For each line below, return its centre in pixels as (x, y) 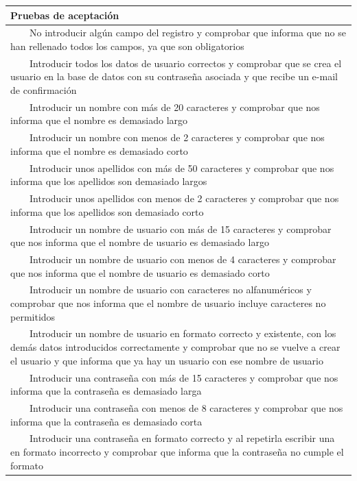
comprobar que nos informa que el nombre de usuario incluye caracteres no (168, 303)
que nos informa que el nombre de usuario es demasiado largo (140, 242)
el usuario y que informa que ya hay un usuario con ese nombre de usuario (167, 360)
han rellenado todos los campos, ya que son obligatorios (127, 46)
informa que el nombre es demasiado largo (99, 120)
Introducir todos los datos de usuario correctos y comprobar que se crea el (185, 63)
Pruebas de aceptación (65, 15)
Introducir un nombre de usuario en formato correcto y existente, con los (183, 333)
